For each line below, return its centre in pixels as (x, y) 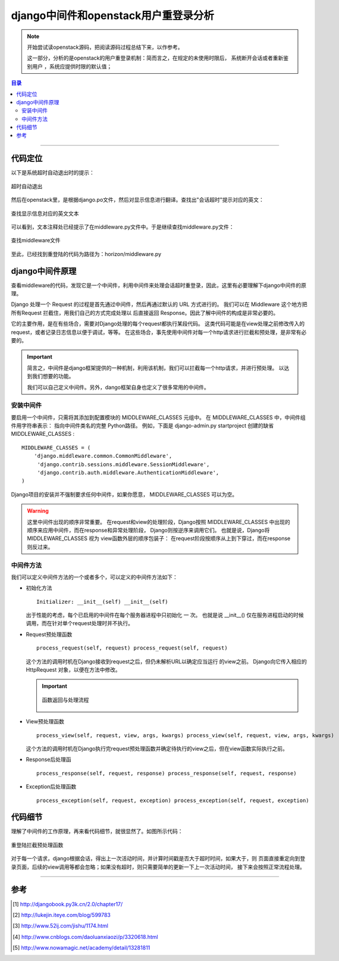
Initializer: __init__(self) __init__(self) (103, 602)
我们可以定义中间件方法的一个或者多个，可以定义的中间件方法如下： (94, 577)
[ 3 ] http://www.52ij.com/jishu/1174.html (60, 926)
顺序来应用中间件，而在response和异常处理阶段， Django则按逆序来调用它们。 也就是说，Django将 (148, 530)
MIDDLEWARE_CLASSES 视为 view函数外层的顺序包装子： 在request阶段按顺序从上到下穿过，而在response (159, 538)
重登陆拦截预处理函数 (37, 845)
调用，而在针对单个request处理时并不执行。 (80, 623)
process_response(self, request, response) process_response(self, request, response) (167, 773)
